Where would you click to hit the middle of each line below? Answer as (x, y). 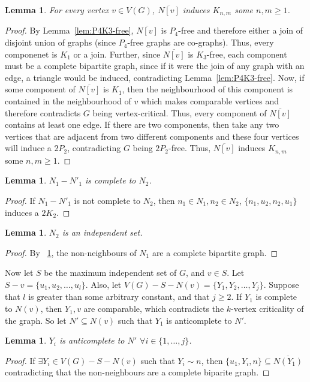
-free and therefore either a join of (241, 30)
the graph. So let (36, 320)
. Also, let (103, 284)
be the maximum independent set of (110, 273)
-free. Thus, (190, 148)
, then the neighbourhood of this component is (207, 89)
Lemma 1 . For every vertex (57, 10)
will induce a (28, 148)
